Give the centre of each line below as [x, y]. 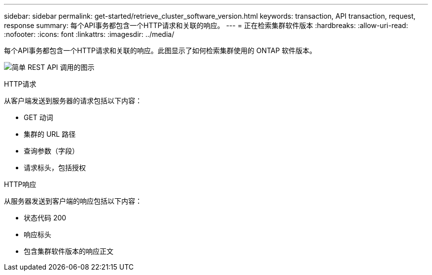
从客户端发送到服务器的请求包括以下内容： [73, 101]
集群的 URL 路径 [50, 134]
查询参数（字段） [51, 151]
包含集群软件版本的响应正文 [69, 251]
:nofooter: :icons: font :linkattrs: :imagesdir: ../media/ [89, 34]
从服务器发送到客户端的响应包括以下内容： [73, 201]
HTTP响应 [20, 184]
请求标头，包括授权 [55, 168]
